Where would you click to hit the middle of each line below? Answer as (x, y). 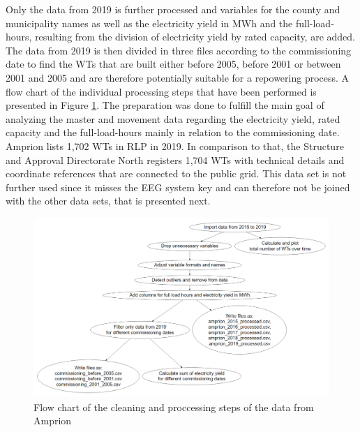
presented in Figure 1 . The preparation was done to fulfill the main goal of (165, 105)
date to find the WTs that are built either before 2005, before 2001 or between (173, 64)
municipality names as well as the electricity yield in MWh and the (149, 23)
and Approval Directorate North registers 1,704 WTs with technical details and (175, 159)
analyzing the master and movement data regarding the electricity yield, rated (173, 118)
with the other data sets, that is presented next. (108, 201)
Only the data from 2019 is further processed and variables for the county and (173, 9)
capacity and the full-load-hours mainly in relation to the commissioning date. (173, 132)
